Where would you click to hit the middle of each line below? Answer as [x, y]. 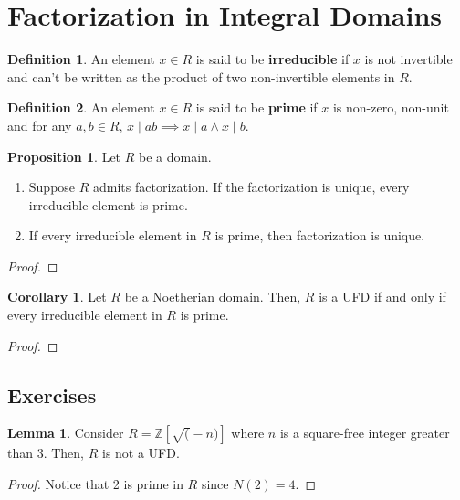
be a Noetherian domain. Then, [213, 297]
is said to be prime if [256, 107]
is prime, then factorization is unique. [320, 235]
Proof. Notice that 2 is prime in [95, 484]
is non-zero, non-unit [391, 107]
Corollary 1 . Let [57, 297]
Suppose [52, 187]
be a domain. [175, 156]
